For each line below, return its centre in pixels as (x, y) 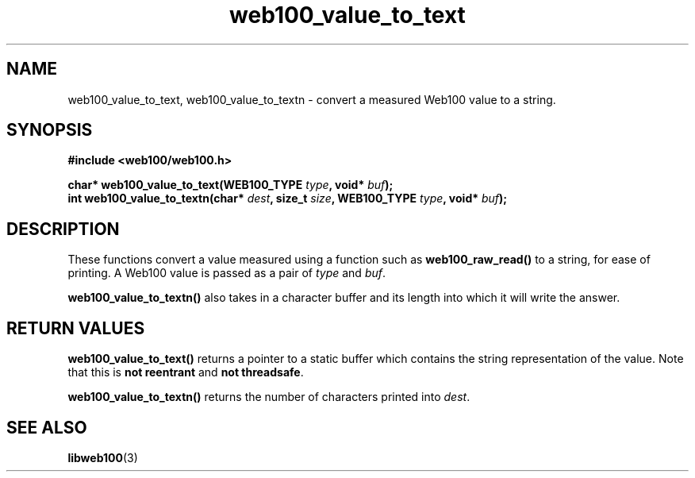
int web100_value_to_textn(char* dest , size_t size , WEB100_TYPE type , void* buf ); (288, 199)
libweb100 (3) (103, 457)
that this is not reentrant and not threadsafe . (186, 372)
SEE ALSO (47, 427)
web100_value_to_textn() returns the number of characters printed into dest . (269, 397)
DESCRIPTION (63, 229)
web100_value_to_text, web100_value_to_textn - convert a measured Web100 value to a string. (312, 99)
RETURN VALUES (76, 328)
